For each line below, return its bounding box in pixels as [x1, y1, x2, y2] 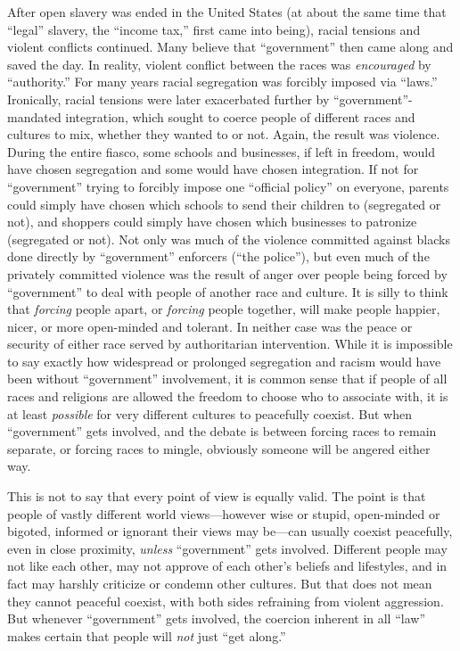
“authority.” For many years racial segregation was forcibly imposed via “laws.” [7, 72, 438, 91]
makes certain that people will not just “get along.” [7, 626, 286, 645]
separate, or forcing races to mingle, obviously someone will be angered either [7, 439, 431, 457]
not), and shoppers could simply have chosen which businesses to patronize [7, 212, 417, 231]
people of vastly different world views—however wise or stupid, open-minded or [7, 504, 440, 523]
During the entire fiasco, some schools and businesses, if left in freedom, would [7, 142, 436, 161]
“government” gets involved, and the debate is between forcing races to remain [7, 422, 437, 441]
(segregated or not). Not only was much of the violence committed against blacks [7, 229, 450, 248]
